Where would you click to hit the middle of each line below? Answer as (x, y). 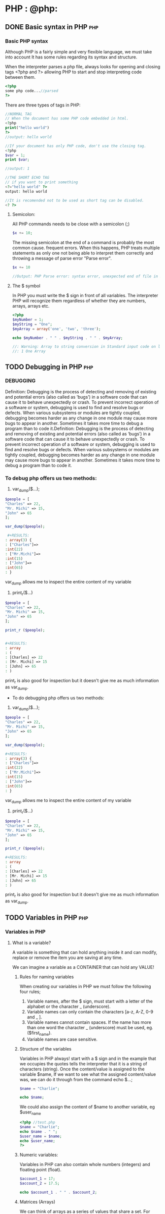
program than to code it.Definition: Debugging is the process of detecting (80, 428)
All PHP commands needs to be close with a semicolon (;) (71, 224)
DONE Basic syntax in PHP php (52, 27)
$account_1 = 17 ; (37, 1179)
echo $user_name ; (37, 1141)
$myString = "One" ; (32, 324)
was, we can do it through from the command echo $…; (76, 1079)
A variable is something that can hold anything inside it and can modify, (85, 952)
